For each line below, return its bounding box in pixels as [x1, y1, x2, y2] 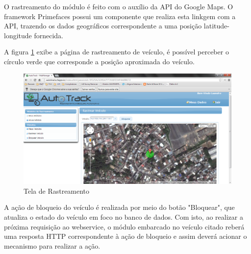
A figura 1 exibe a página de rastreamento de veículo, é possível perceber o [4, 47, 229, 57]
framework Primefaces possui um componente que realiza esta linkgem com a [4, 11, 236, 21]
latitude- [203, 21, 229, 31]
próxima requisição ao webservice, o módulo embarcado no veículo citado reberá [4, 221, 245, 231]
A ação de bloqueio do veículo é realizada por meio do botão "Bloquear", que [4, 202, 235, 212]
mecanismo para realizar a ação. [4, 240, 100, 251]
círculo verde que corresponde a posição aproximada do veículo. [4, 56, 195, 66]
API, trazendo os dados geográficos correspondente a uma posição [4, 21, 202, 31]
